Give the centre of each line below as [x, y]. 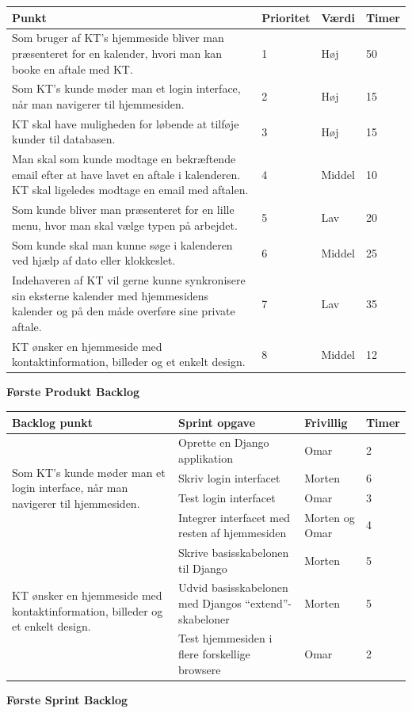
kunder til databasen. [64, 139]
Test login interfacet [227, 497]
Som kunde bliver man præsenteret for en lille [123, 210]
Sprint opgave [217, 422]
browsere [200, 669]
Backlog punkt [53, 422]
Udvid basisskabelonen [233, 587]
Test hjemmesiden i [225, 638]
